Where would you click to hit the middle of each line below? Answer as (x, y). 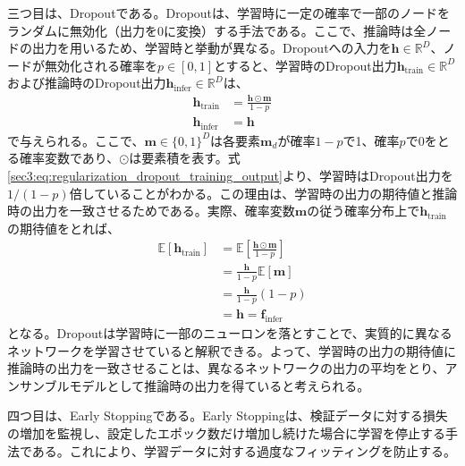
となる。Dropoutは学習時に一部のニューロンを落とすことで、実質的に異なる (230, 333)
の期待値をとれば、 (63, 228)
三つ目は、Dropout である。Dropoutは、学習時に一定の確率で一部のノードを (229, 13)
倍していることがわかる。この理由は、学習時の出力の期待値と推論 (263, 193)
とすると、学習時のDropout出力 (305, 65)
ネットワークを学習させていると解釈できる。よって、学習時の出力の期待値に (232, 350)
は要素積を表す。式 (185, 158)
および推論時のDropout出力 (87, 83)
